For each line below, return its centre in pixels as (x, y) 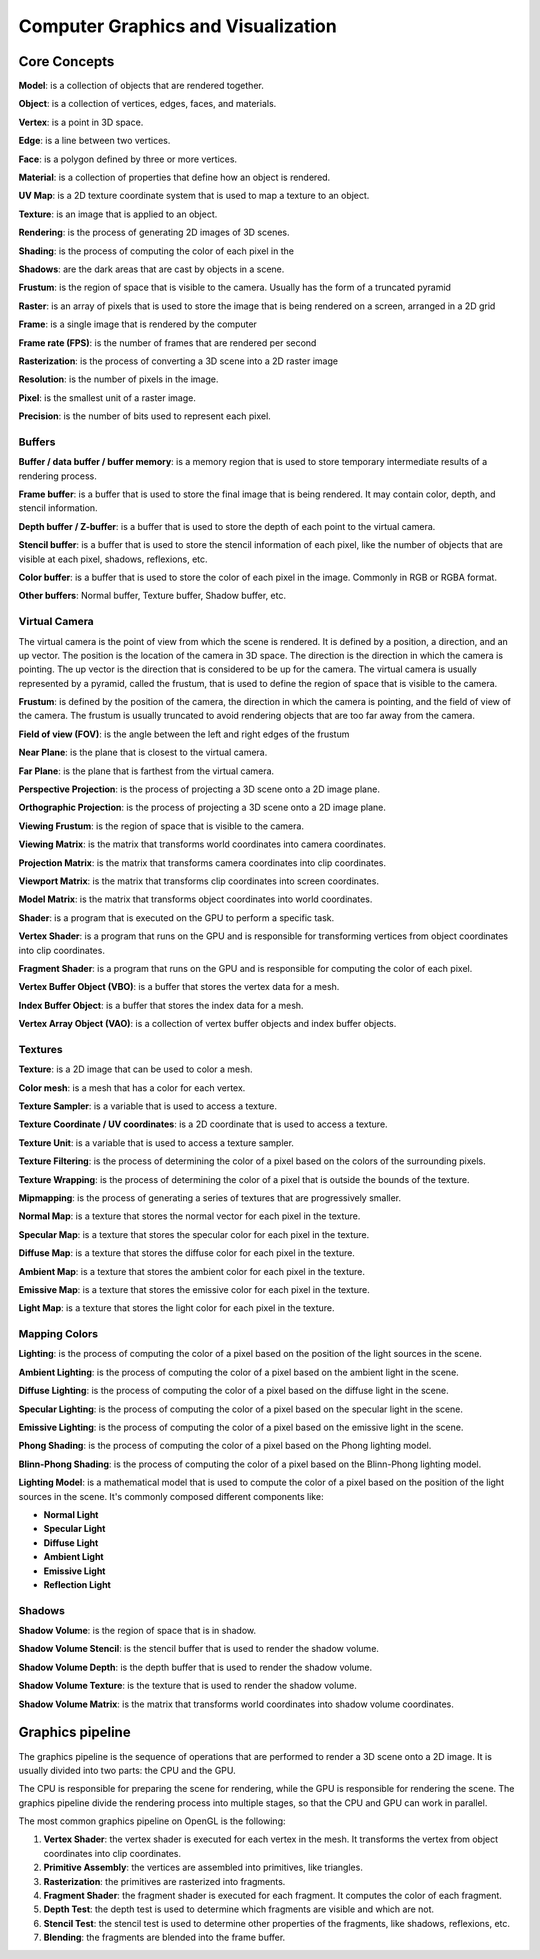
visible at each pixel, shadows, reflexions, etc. (113, 559)
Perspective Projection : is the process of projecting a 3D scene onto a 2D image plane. (199, 789)
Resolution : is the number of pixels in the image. (118, 379)
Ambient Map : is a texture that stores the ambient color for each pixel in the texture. (191, 1271)
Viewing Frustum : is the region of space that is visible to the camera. (161, 826)
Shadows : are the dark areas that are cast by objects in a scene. (151, 269)
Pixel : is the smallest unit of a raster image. (107, 397)
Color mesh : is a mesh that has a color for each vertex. (132, 1087)
